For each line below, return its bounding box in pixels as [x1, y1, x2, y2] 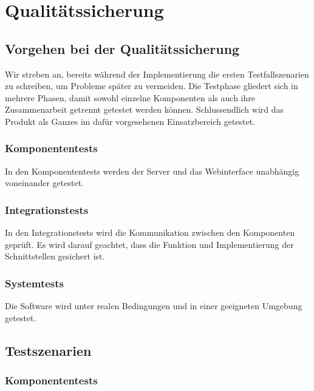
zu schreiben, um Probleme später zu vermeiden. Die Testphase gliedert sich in [5, 79, 298, 92]
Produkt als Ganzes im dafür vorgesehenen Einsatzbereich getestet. [5, 115, 256, 127]
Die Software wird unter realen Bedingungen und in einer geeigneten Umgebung [5, 299, 302, 312]
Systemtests [5, 275, 64, 290]
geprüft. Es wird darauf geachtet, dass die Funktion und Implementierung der [5, 238, 294, 250]
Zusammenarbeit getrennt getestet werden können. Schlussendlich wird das [5, 103, 284, 116]
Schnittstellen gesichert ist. [5, 250, 105, 262]
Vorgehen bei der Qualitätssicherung [5, 39, 240, 58]
